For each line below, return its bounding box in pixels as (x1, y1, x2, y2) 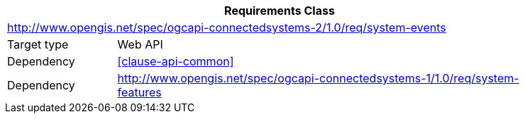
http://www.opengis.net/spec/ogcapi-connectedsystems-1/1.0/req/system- (117, 71, 519, 85)
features (117, 85, 162, 99)
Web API (117, 37, 163, 51)
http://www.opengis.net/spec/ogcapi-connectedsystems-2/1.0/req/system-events (7, 20, 446, 35)
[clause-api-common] (117, 54, 234, 68)
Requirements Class (224, 4, 335, 18)
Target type (7, 37, 69, 51)
